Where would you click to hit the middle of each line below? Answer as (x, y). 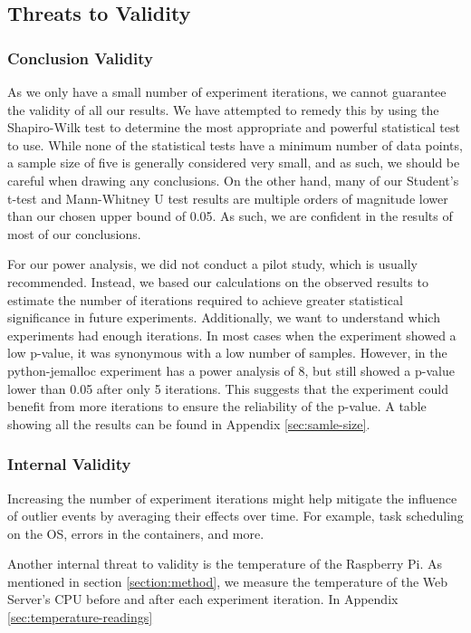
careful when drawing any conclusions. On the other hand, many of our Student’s (233, 180)
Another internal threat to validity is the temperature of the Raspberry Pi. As (225, 564)
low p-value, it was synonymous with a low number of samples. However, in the (227, 353)
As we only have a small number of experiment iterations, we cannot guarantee (227, 91)
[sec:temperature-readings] (80, 617)
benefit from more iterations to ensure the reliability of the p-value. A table (217, 406)
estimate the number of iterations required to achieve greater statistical (205, 299)
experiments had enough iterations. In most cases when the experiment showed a (232, 335)
